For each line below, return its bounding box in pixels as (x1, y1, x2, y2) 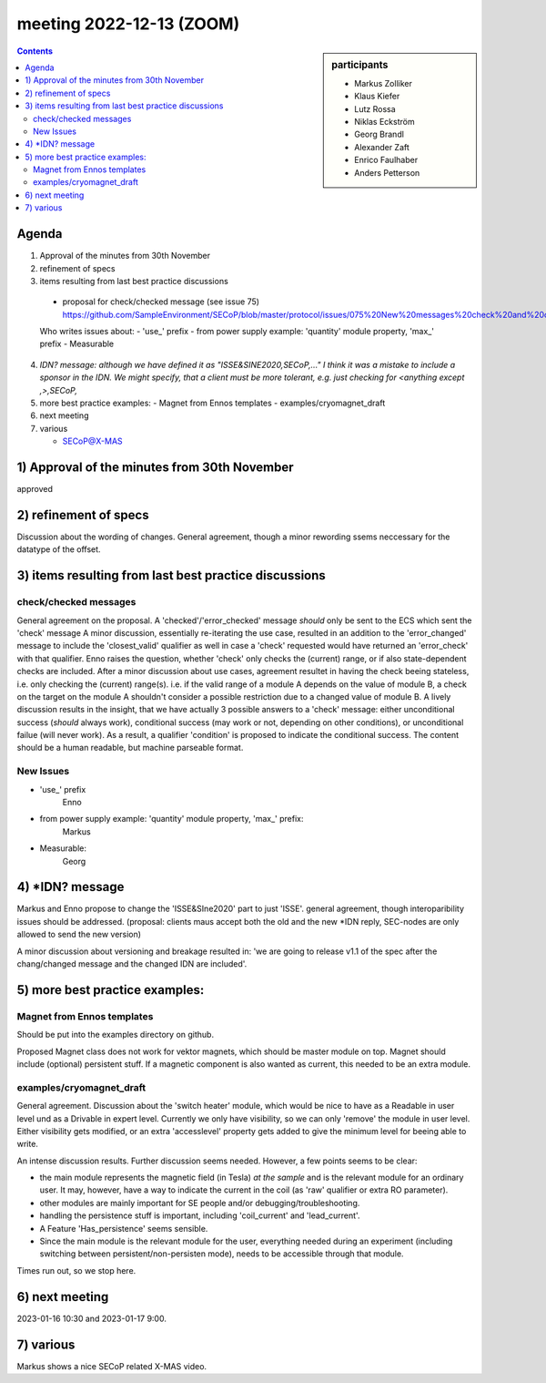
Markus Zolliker (354, 77, 413, 88)
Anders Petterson (354, 167, 420, 178)
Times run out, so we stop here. (16, 1265, 136, 1275)
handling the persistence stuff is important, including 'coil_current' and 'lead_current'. (39, 1210, 360, 1221)
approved (16, 484, 54, 495)
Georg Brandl (354, 128, 405, 140)
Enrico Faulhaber (354, 155, 419, 166)
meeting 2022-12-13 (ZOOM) (16, 14, 240, 34)
